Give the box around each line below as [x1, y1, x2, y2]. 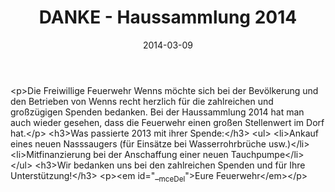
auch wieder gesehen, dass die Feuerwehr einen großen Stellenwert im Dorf [10, 116, 325, 128]
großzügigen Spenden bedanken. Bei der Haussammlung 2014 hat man [10, 106, 305, 118]
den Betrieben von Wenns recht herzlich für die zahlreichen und [10, 95, 274, 107]
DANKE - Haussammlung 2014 [38, 6, 298, 29]
